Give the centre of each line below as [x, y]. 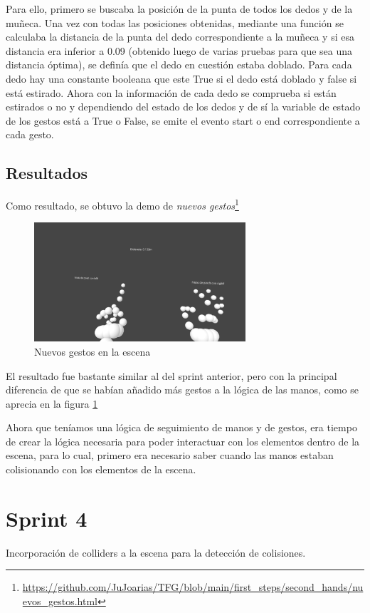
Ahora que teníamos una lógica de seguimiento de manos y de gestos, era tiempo [181, 427]
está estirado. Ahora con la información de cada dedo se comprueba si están [171, 92]
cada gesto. [30, 134]
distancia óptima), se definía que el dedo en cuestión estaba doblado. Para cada [179, 65]
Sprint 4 [47, 518]
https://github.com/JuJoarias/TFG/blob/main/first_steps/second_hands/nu [193, 587]
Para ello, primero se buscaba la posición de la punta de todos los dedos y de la [179, 9]
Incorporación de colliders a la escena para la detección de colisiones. [156, 552]
